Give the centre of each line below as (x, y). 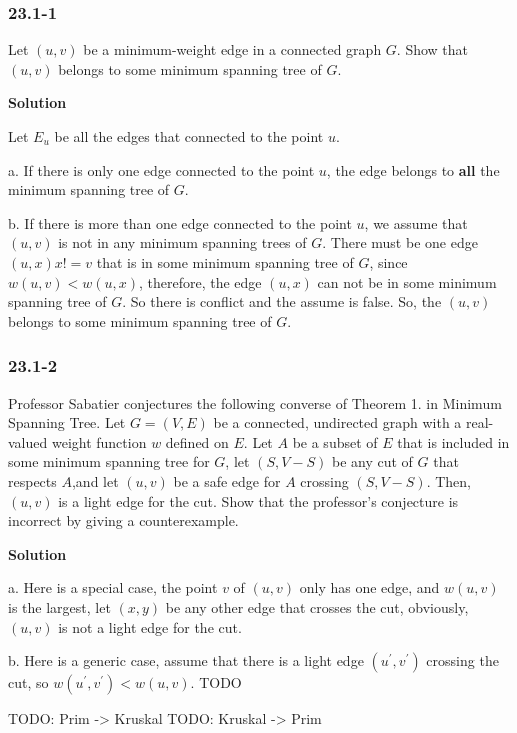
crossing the (462, 660)
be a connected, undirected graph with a (337, 422)
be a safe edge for (227, 480)
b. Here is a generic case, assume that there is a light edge (186, 660)
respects (32, 480)
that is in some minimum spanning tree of (225, 261)
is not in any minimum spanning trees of (182, 242)
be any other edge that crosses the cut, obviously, (317, 606)
